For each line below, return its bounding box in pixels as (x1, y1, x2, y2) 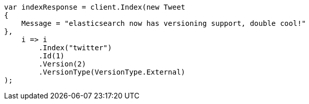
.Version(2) (38, 60, 86, 68)
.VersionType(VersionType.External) (38, 68, 186, 76)
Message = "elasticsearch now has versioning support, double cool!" (21, 19, 306, 27)
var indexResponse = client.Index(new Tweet (4, 3, 186, 11)
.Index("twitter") (38, 44, 112, 52)
